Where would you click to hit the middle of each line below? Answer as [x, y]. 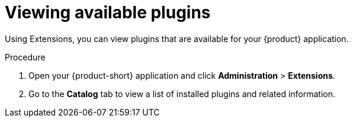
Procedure [25, 57]
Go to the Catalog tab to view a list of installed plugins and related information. [182, 94]
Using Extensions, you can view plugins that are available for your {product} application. [177, 38]
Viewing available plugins [108, 12]
